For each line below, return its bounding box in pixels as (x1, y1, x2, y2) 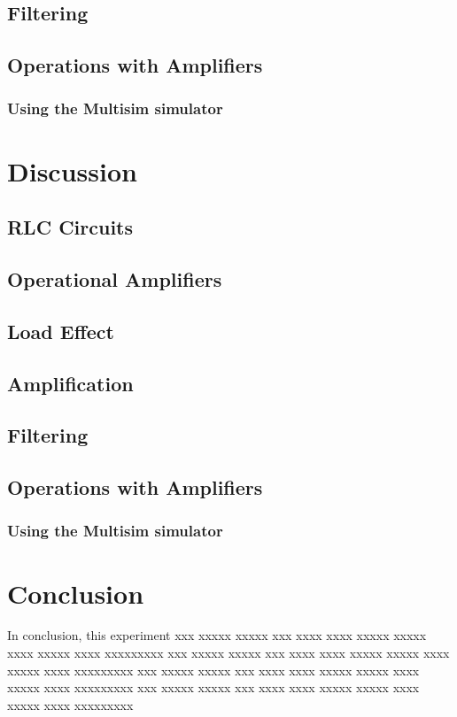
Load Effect (7, 317, 114, 344)
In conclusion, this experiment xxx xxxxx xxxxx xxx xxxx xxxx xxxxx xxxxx (7, 626, 427, 644)
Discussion (7, 152, 137, 189)
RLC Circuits (7, 213, 134, 241)
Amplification (7, 369, 134, 397)
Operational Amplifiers (7, 265, 222, 292)
